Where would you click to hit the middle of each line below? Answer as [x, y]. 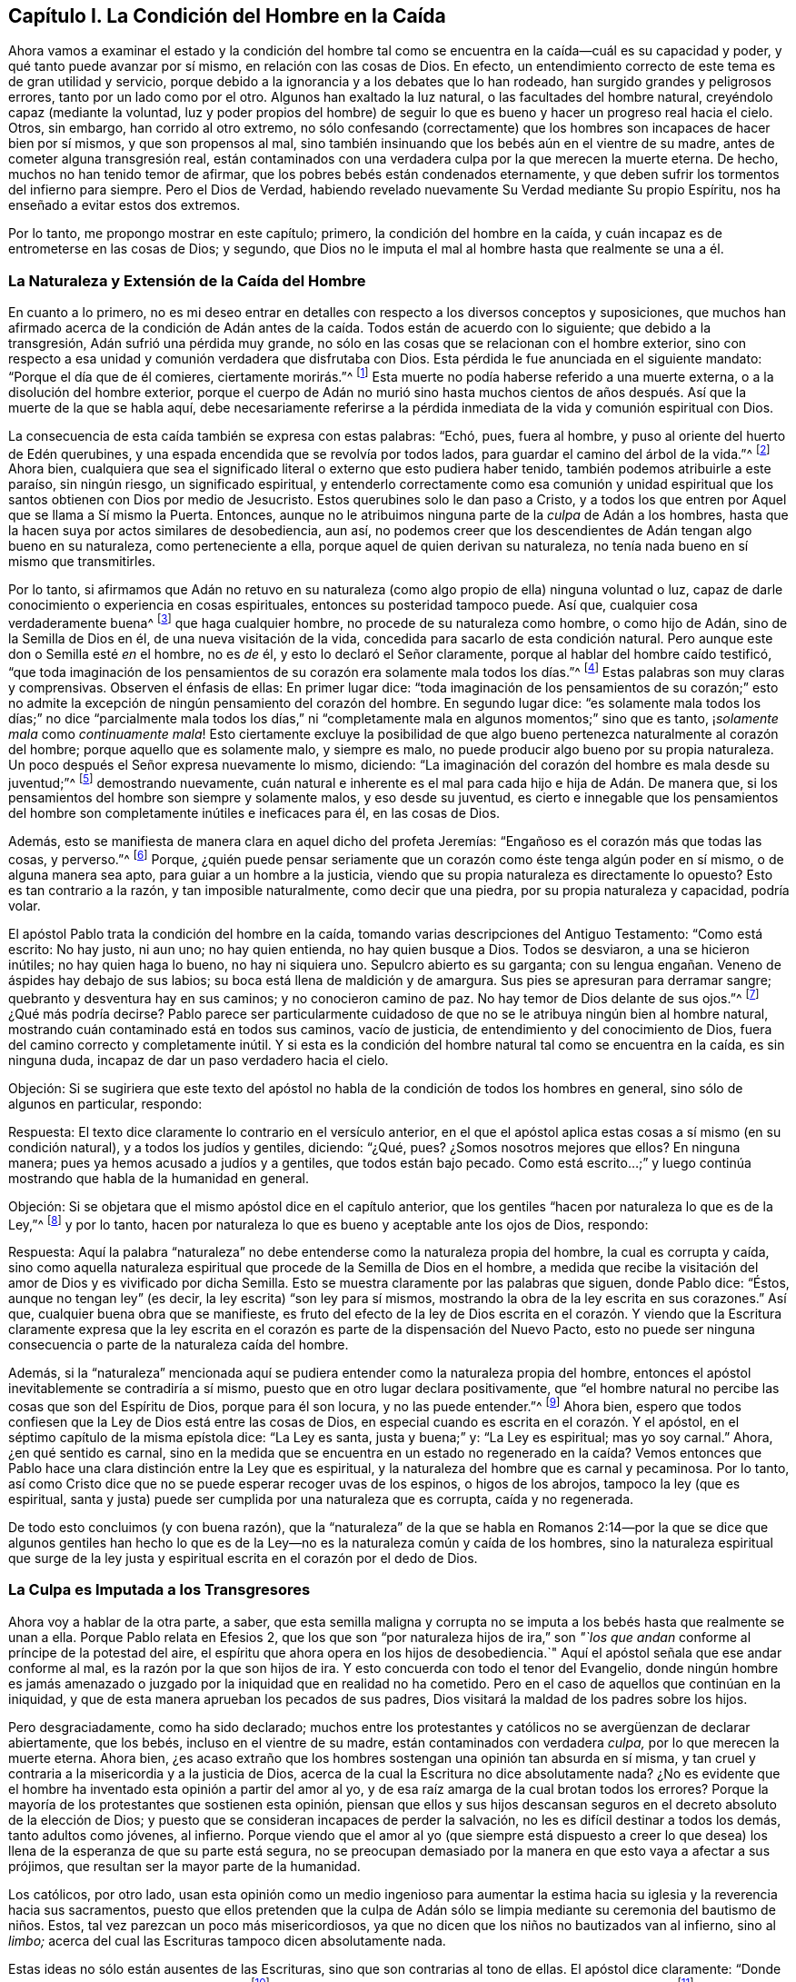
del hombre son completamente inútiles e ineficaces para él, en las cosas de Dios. [254, 813]
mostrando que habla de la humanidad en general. [159, 1178]
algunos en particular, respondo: [105, 1103]
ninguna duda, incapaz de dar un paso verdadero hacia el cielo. [199, 1060]
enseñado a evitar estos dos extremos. [124, 205]
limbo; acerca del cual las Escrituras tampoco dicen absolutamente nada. [227, 1940]
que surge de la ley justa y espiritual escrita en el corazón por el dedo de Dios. [243, 1559]
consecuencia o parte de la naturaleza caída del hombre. [179, 1345]
